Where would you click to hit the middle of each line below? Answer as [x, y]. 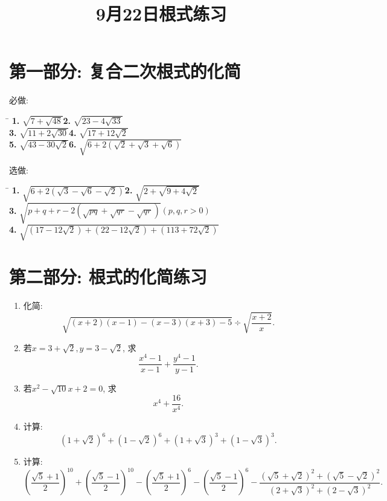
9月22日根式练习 [161, 14]
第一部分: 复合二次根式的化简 [125, 71]
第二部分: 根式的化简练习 [108, 276]
